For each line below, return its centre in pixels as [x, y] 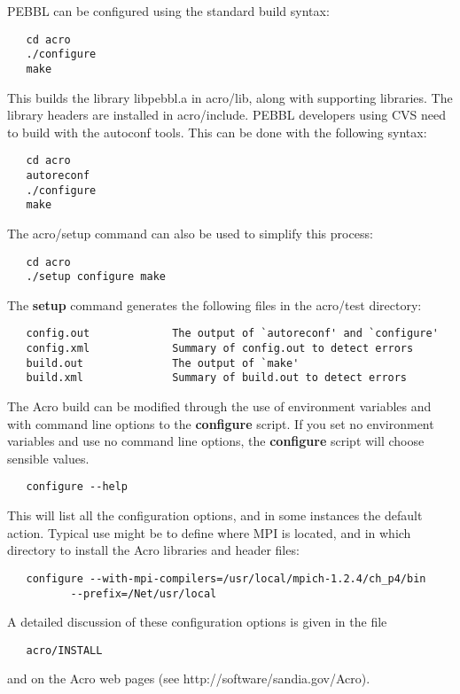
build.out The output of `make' [163, 363]
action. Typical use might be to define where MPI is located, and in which [209, 532]
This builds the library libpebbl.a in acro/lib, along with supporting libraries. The [230, 97]
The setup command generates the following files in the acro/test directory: [214, 304]
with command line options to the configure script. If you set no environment [221, 423]
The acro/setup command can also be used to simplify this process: [190, 233]
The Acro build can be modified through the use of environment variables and [219, 406]
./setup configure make [96, 277]
